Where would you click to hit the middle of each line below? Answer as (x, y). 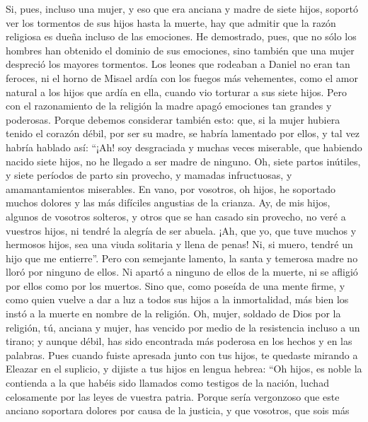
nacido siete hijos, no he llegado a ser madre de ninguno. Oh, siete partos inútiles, (183, 161)
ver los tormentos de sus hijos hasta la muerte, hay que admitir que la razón (171, 22)
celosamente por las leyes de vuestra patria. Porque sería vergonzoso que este (173, 396)
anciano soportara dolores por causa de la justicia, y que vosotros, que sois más (178, 410)
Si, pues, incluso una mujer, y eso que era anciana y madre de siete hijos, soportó (182, 8)
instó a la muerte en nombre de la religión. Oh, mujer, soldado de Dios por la (173, 313)
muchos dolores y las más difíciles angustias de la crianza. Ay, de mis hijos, (168, 203)
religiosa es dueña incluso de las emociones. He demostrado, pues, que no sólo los (181, 36)
